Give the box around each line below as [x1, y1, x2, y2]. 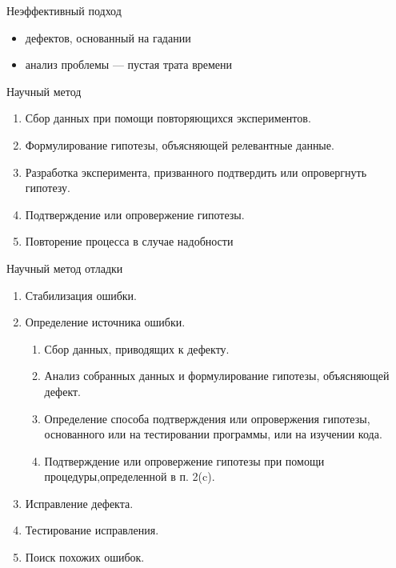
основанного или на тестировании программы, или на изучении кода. [44, 426, 382, 442]
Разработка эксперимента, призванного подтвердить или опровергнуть [25, 163, 367, 180]
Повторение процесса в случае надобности [25, 233, 234, 250]
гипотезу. [25, 179, 70, 196]
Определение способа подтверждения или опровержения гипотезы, [44, 410, 370, 426]
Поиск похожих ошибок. [25, 549, 145, 566]
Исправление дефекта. [25, 494, 134, 511]
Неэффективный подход [6, 2, 122, 18]
